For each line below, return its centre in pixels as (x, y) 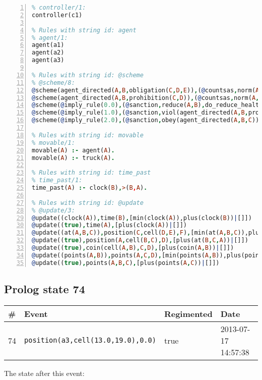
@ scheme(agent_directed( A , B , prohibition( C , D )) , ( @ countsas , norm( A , (146, 98)
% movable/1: (53, 143)
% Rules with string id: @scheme (88, 75)
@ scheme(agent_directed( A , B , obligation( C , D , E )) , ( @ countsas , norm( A (146, 90)
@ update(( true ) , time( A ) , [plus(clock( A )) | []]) (109, 225)
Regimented (188, 313)
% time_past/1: (57, 180)
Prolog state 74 (45, 289)
